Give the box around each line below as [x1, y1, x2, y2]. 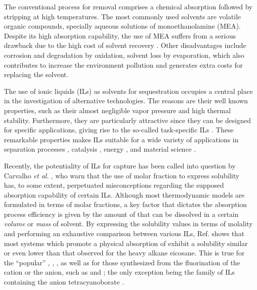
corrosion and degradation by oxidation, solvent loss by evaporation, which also [4, 49, 244, 60]
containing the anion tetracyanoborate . [4, 277, 124, 287]
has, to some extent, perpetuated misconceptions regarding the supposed [4, 180, 224, 190]
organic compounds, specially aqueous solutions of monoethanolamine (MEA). [4, 21, 241, 31]
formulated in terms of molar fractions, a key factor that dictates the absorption [4, 199, 247, 209]
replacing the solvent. [4, 69, 69, 80]
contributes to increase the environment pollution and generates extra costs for [4, 59, 243, 70]
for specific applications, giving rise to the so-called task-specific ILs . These [4, 124, 234, 135]
